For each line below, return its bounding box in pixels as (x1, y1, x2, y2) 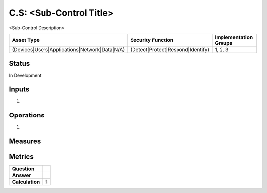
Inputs (9, 85, 30, 94)
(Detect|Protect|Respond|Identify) (130, 46, 210, 53)
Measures (9, 137, 41, 146)
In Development (9, 72, 42, 78)
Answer (12, 172, 32, 179)
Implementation (215, 34, 253, 40)
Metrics (9, 153, 34, 161)
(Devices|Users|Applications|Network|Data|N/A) (12, 46, 125, 53)
